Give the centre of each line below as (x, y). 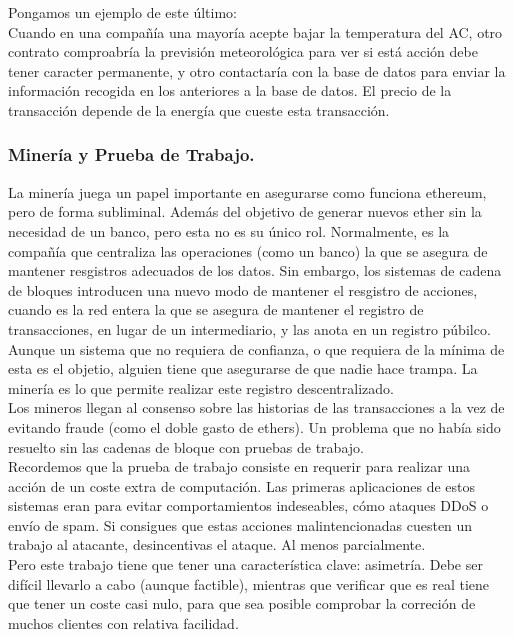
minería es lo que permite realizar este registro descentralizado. (201, 387)
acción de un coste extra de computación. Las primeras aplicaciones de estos (241, 485)
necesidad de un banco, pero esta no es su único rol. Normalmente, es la (229, 230)
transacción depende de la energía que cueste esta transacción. (199, 109)
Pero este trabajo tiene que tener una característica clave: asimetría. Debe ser (245, 564)
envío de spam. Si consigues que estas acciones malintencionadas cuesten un (240, 524)
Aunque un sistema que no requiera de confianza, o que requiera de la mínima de (256, 348)
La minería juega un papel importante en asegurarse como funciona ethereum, (247, 191)
